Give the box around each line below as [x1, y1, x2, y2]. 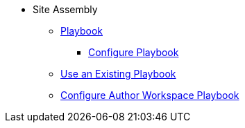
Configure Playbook [88, 46, 179, 58]
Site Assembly [33, 3, 98, 15]
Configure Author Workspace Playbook [60, 89, 239, 101]
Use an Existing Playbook [60, 68, 176, 80]
